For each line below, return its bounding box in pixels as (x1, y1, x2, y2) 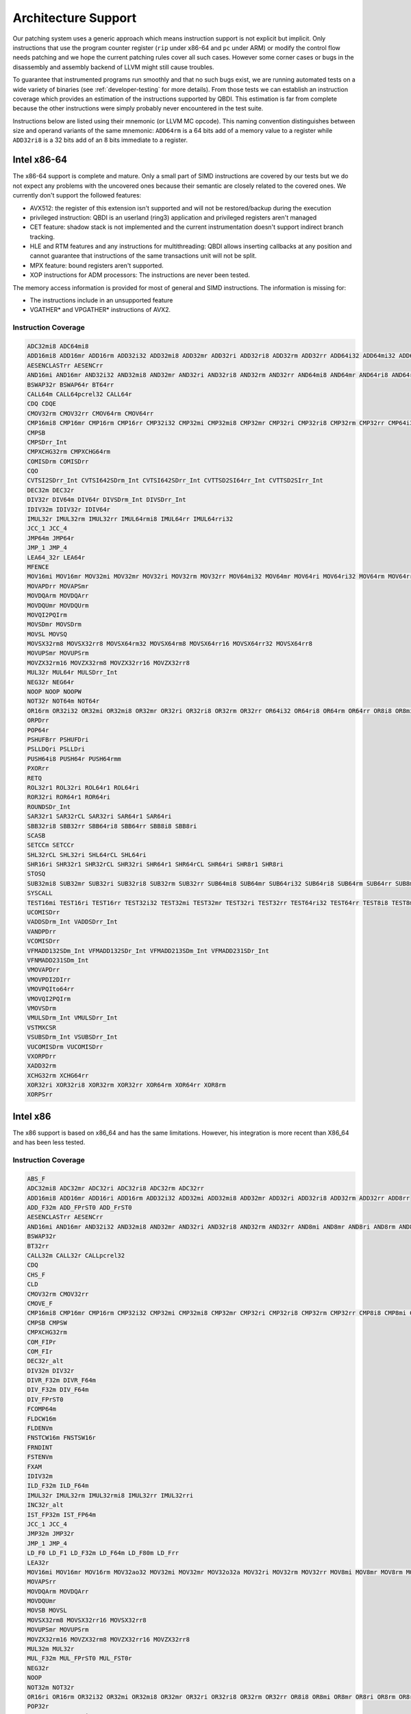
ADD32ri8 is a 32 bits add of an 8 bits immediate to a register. (12, 136, 188, 144)
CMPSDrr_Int (27, 438, 68, 446)
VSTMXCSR (27, 1024, 57, 1031)
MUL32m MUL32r (27, 1645, 75, 1653)
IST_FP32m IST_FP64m (27, 1510, 96, 1519)
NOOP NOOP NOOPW (27, 688, 82, 696)
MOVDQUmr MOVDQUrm (27, 601, 89, 609)
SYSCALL (27, 889, 53, 897)
